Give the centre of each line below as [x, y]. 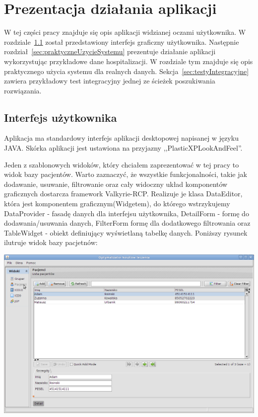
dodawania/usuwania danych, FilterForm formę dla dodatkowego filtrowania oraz [127, 223]
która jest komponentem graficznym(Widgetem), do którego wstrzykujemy [117, 204]
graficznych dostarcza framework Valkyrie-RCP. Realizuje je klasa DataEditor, [123, 194]
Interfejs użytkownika [61, 117]
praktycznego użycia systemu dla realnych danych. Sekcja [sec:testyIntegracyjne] [127, 71]
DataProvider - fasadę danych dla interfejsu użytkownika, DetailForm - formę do [127, 213]
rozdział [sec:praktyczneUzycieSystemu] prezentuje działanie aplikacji [110, 51]
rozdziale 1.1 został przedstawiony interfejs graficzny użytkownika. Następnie [122, 42]
